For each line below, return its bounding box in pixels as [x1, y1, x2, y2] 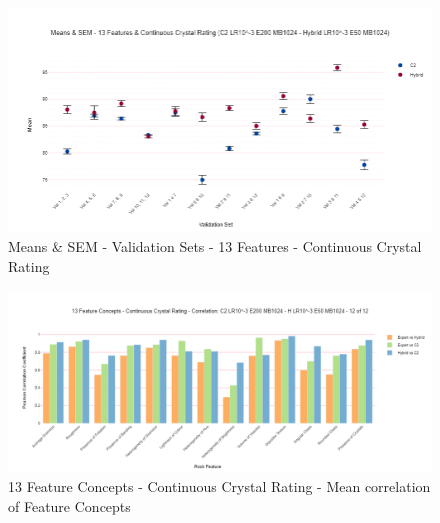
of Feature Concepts [8, 495, 131, 516]
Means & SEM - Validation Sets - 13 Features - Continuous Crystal [8, 236, 422, 257]
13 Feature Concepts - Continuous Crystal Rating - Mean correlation [8, 476, 431, 497]
